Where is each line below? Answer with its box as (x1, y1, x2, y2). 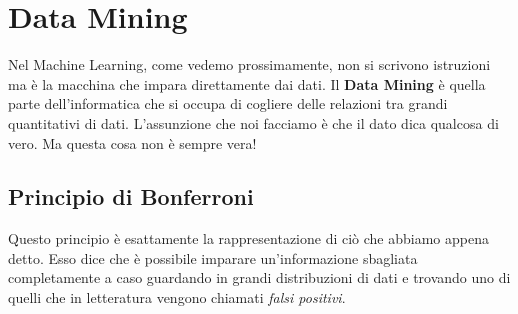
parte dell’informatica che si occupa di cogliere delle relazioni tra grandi (8, 93, 448, 114)
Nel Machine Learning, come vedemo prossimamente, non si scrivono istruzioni (8, 54, 491, 75)
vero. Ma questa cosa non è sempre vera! (8, 132, 257, 153)
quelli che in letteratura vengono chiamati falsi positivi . (8, 287, 346, 308)
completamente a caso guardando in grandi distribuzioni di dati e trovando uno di (8, 267, 511, 288)
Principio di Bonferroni (8, 181, 254, 212)
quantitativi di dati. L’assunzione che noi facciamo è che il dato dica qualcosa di (8, 112, 499, 133)
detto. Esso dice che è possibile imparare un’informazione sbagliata (8, 247, 418, 268)
